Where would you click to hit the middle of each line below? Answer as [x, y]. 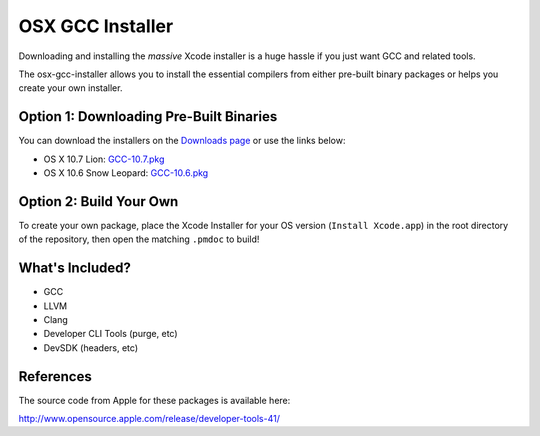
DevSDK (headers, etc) [91, 347]
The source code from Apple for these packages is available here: [154, 400]
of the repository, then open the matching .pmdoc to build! [139, 239]
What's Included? [75, 268]
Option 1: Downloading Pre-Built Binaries [148, 116]
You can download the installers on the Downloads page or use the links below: [182, 141]
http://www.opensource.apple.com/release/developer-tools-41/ [149, 419]
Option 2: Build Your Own [98, 201]
